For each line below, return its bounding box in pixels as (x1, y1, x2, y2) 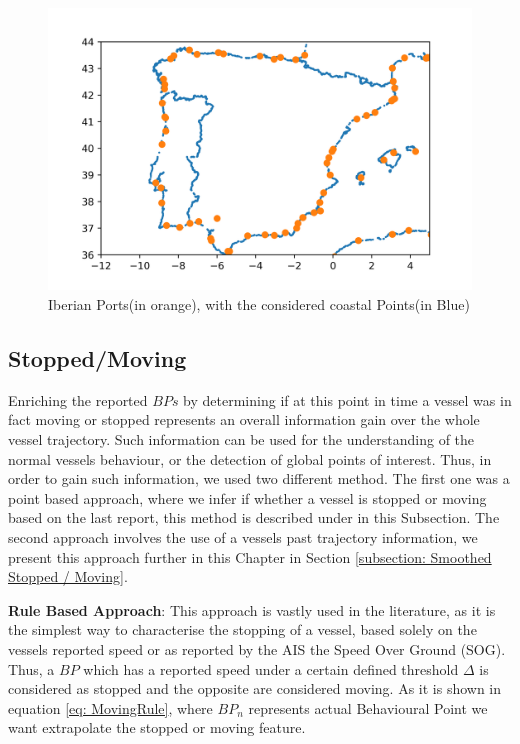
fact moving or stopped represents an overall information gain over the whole (8, 409, 480, 430)
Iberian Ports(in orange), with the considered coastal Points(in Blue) (48, 293, 470, 314)
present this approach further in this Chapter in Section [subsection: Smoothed (8, 546, 492, 567)
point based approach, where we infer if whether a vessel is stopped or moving (8, 487, 487, 508)
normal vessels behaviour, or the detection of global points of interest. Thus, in (8, 448, 492, 469)
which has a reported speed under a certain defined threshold (83, 658, 459, 679)
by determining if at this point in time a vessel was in (183, 389, 512, 410)
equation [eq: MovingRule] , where (8, 697, 213, 718)
